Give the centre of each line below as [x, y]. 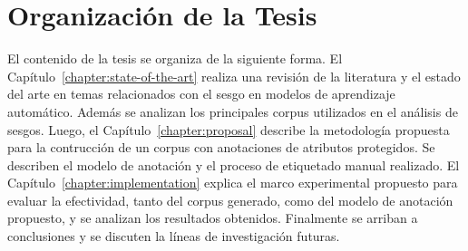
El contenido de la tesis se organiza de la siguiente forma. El [175, 58]
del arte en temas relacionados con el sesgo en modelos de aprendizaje [201, 94]
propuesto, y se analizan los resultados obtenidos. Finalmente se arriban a [213, 218]
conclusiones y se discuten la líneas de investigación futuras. [174, 236]
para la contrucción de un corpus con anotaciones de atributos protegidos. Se [221, 147]
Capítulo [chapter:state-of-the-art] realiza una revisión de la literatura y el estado [234, 76]
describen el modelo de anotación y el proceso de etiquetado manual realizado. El [234, 164]
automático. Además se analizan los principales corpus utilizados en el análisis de [233, 111]
